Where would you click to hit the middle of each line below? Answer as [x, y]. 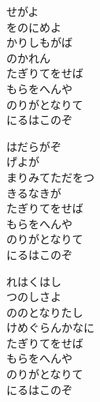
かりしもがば [39, 42]
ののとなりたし [45, 312]
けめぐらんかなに [50, 327]
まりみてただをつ [50, 177]
